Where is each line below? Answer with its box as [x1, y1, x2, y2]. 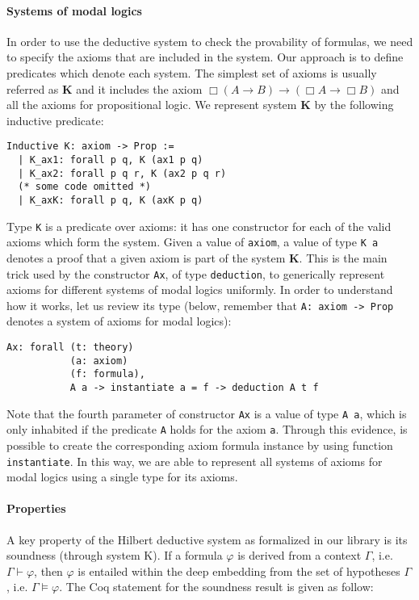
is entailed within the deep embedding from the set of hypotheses [78, 562, 400, 579]
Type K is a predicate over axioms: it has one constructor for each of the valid [6, 217, 392, 234]
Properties [6, 500, 66, 517]
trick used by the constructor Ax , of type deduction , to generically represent [6, 265, 385, 282]
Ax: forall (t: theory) [6, 342, 134, 354]
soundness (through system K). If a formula [6, 547, 223, 564]
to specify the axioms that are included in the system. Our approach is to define [6, 48, 404, 65]
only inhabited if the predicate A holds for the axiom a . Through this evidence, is [6, 421, 408, 438]
